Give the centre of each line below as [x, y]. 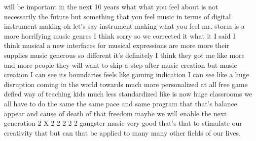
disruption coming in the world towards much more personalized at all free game [126, 84]
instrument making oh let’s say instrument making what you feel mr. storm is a [124, 26]
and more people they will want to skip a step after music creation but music [121, 65]
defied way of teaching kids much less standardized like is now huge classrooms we [128, 94]
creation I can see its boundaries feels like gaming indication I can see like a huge [127, 74]
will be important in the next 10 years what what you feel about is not [111, 6]
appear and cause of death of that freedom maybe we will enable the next [115, 113]
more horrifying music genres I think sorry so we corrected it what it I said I [120, 35]
